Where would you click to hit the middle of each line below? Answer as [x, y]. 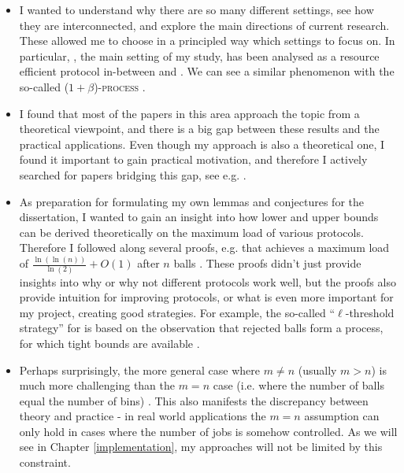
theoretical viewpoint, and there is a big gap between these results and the [199, 129]
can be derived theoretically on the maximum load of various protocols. [191, 232]
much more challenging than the [97, 385]
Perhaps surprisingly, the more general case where [140, 370]
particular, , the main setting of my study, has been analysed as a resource [199, 55]
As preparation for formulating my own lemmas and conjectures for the [191, 201]
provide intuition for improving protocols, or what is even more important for [206, 297]
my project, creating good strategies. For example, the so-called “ [177, 312]
